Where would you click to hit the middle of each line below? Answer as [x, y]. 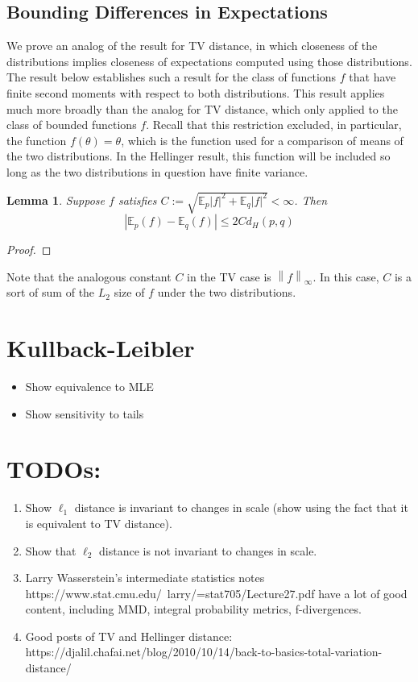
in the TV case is [229, 276]
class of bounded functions [72, 125]
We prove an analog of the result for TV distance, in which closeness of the [192, 46]
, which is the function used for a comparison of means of [262, 140]
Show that [51, 550]
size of [129, 292]
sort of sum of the [51, 292]
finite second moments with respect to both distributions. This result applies [196, 92]
